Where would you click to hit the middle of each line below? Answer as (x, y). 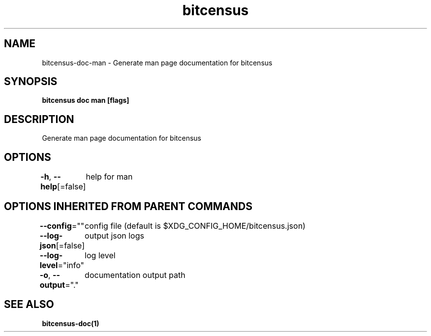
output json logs (114, 235)
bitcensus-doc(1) (71, 323)
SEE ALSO (29, 305)
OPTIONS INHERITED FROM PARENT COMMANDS (128, 206)
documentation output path (135, 275)
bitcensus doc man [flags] (86, 100)
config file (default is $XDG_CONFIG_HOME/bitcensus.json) (195, 226)
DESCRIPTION (39, 119)
